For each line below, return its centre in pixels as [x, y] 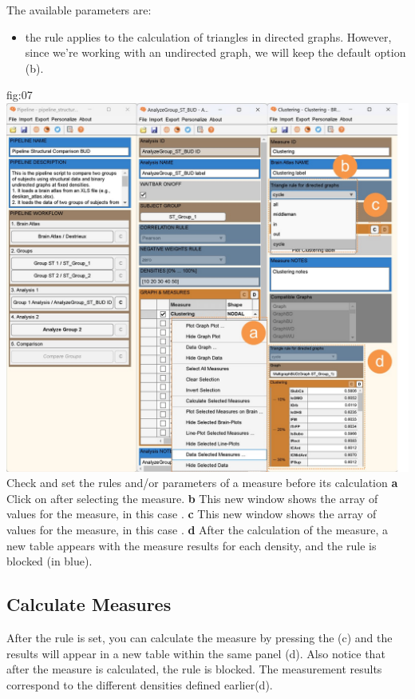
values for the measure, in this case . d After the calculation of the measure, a [198, 530]
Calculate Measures [89, 604]
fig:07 [20, 95]
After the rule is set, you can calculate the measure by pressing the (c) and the [200, 638]
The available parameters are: [79, 10]
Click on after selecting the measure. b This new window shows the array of [192, 498]
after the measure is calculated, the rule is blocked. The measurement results [194, 669]
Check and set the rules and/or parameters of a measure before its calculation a [202, 483]
